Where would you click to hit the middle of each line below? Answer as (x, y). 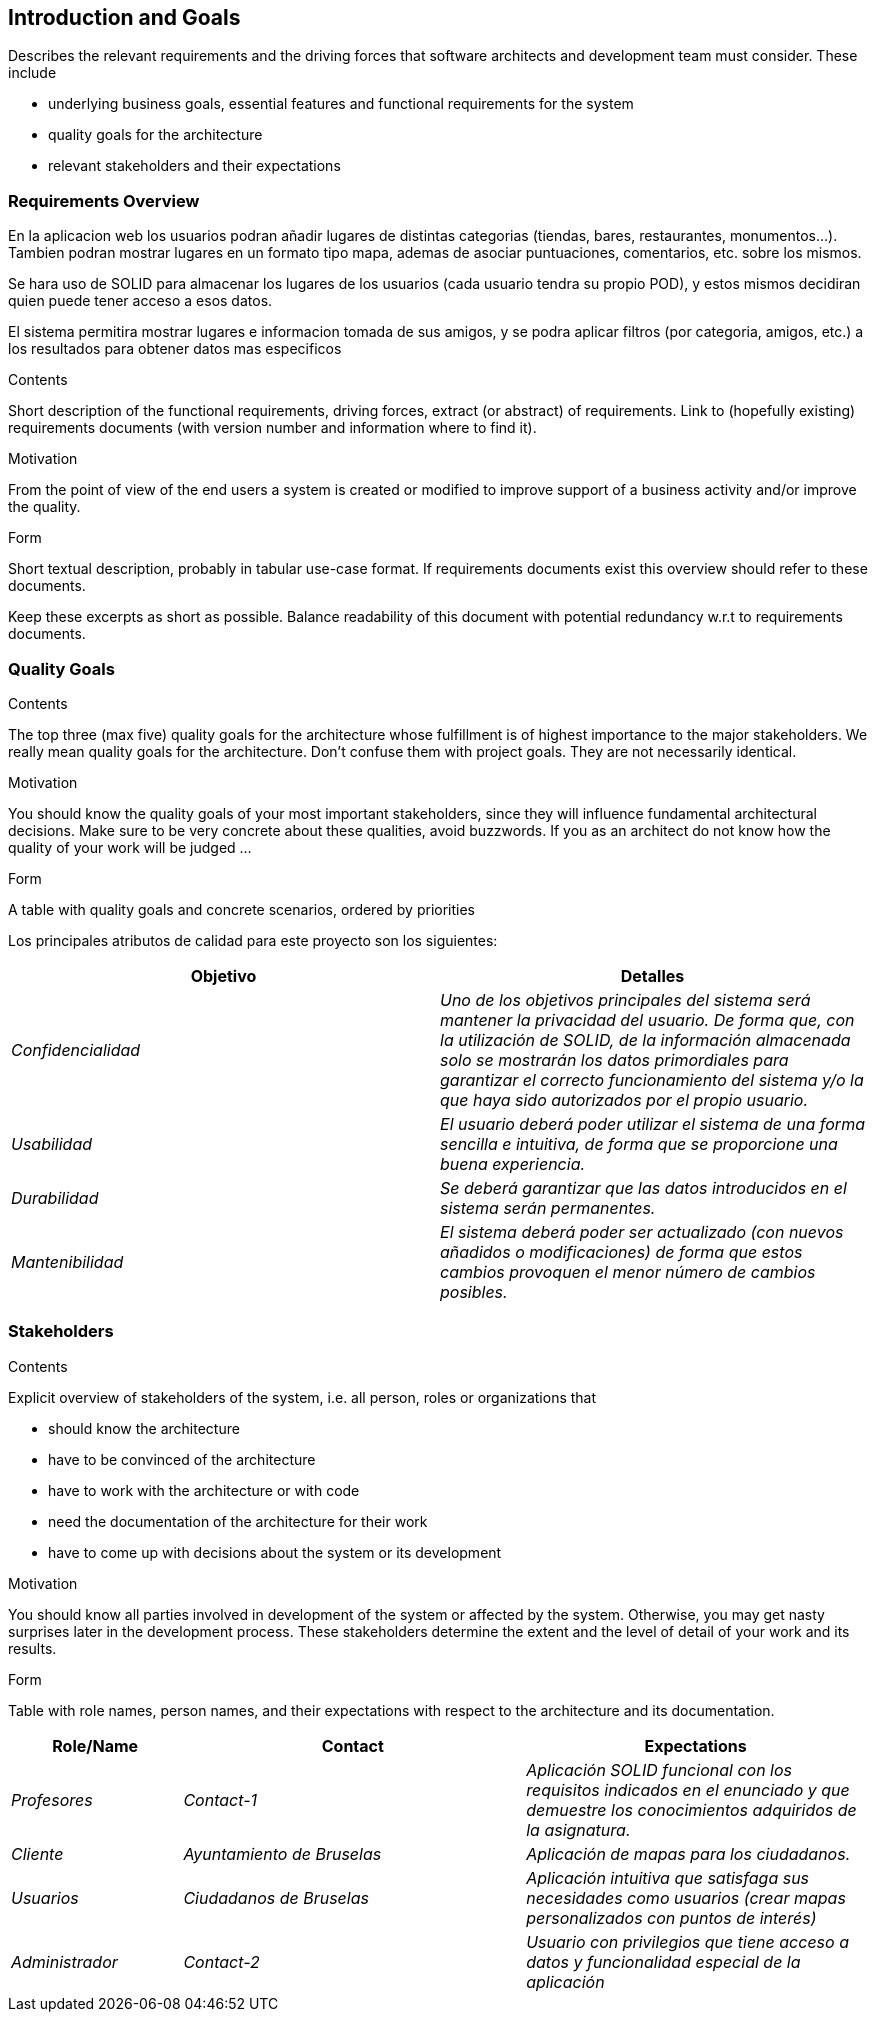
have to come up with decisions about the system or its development (275, 1552)
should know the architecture (144, 1428)
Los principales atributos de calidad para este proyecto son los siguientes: (253, 940)
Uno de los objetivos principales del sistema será (625, 999)
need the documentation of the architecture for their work (238, 1521)
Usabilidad (52, 1143)
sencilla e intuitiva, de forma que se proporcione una (639, 1143)
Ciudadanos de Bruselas (276, 1897)
